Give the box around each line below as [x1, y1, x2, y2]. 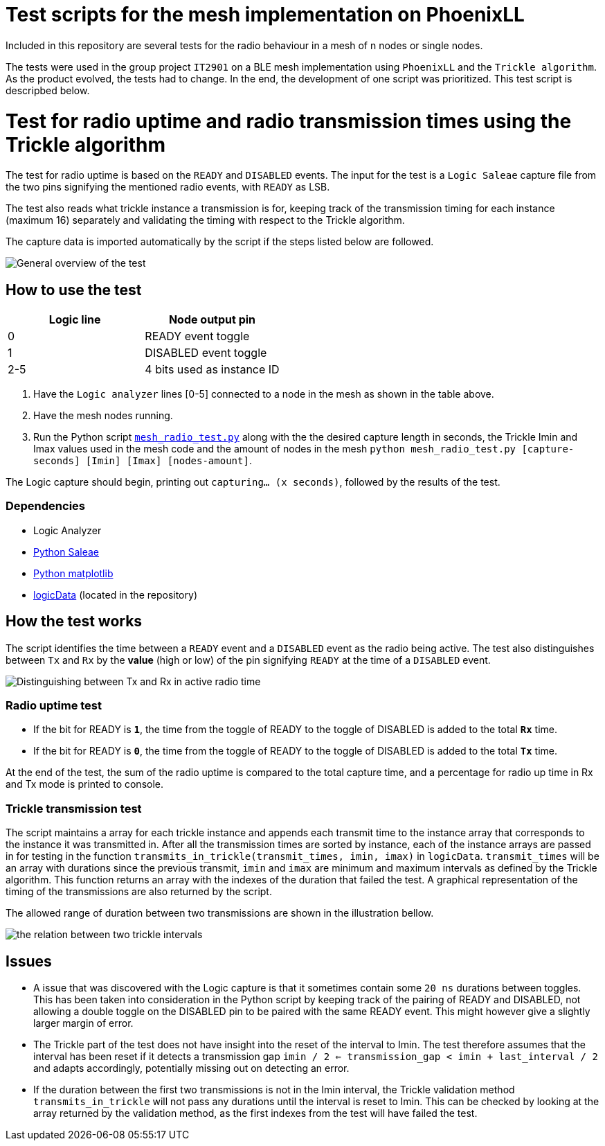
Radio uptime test [6, 698, 102, 713]
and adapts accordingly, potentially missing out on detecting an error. [33, 1062, 350, 1075]
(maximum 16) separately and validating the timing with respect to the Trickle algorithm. [6, 214, 405, 227]
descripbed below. [6, 84, 90, 96]
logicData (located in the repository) [33, 588, 197, 601]
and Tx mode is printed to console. [6, 778, 163, 791]
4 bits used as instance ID [145, 362, 280, 377]
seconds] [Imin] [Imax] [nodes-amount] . [33, 455, 252, 467]
